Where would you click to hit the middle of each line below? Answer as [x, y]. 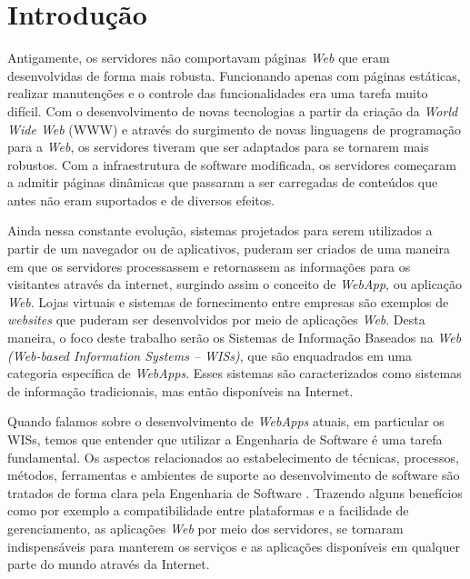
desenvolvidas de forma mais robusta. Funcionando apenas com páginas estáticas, [234, 75]
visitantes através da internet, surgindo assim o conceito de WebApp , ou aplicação [235, 284]
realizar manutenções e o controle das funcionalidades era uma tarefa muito [218, 93]
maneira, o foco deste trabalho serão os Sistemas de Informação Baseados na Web [235, 338]
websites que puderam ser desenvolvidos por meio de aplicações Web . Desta [216, 319]
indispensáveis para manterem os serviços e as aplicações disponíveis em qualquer [234, 546]
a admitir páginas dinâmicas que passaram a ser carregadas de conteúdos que [223, 182]
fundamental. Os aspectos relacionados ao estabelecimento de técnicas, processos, [233, 457]
